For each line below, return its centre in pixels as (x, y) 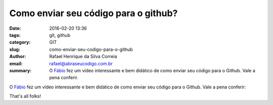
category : (20, 42)
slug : (15, 49)
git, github (60, 35)
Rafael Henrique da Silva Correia (83, 57)
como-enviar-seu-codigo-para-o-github (91, 49)
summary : (20, 70)
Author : (18, 57)
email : (16, 64)
